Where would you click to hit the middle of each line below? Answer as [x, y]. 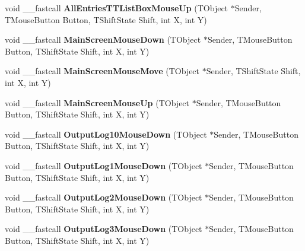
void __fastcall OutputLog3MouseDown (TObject [104, 229]
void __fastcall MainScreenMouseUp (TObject [97, 102]
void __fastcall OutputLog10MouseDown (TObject [106, 134]
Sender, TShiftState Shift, [253, 71]
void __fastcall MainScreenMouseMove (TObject [102, 71]
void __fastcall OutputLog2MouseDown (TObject [104, 197]
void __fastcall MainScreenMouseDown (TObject [103, 39]
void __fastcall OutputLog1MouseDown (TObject [104, 165]
